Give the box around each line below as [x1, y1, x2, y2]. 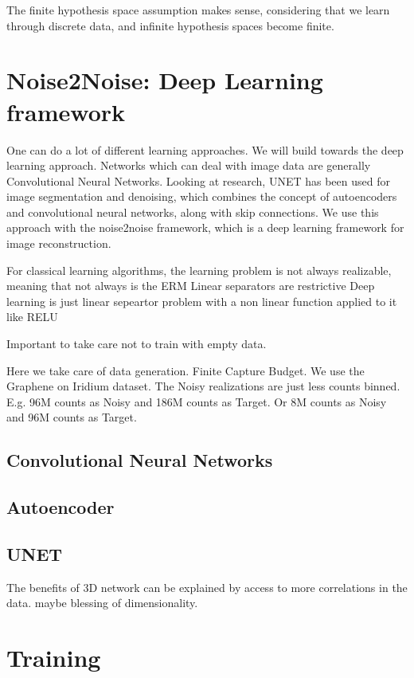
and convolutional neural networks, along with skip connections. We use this [6, 203, 379, 220]
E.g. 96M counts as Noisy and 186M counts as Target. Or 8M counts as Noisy [6, 393, 387, 410]
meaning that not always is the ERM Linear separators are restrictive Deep [6, 277, 375, 294]
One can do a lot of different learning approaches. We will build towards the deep [6, 141, 404, 158]
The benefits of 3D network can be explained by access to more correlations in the [6, 578, 408, 595]
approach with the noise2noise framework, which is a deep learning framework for [6, 219, 404, 236]
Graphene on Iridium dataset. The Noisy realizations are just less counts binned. [6, 378, 400, 394]
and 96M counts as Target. [6, 409, 137, 425]
